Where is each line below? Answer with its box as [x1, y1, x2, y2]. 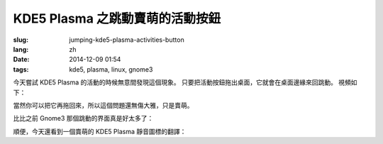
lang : [13, 45, 29, 53]
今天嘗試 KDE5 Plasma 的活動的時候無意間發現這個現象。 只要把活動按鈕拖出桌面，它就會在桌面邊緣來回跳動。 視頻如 [13, 78, 357, 87]
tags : [13, 65, 29, 74]
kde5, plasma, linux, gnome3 [69, 65, 153, 74]
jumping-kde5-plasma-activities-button [69, 35, 184, 44]
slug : [13, 35, 28, 44]
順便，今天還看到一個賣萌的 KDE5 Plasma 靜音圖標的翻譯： [13, 127, 187, 135]
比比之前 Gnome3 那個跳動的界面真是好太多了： [13, 114, 154, 123]
